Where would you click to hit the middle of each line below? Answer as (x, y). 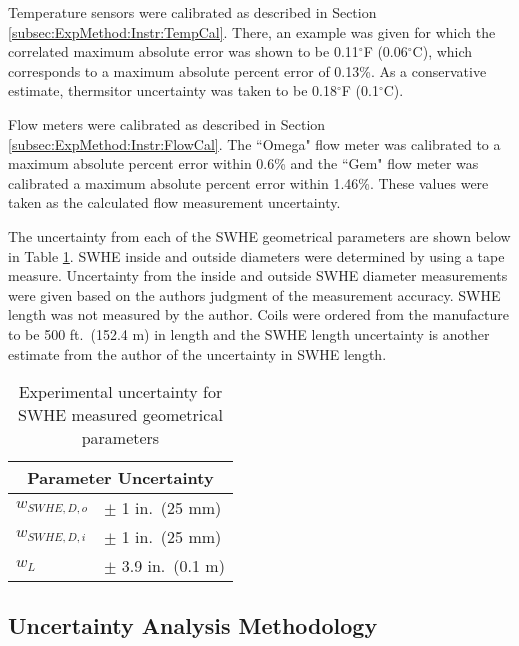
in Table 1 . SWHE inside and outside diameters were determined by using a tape (256, 255)
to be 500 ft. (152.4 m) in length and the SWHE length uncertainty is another (249, 333)
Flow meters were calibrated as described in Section (167, 123)
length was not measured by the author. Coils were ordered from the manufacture (258, 314)
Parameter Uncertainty (120, 478)
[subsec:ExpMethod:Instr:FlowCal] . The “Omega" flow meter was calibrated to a (254, 143)
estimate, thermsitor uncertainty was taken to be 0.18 (172, 90)
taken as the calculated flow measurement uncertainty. (174, 202)
